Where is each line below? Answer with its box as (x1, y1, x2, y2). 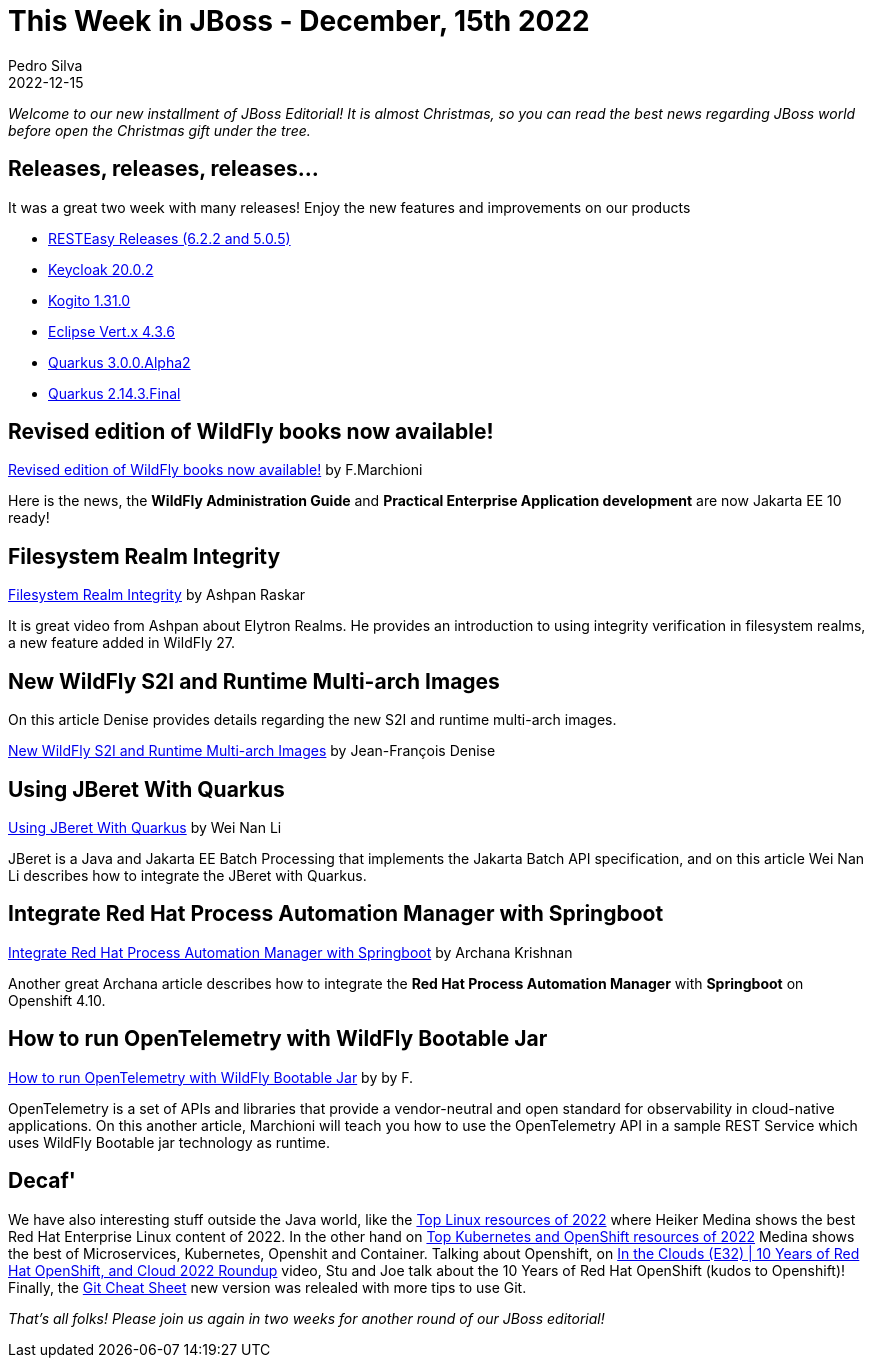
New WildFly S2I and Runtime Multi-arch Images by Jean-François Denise (8, 742, 496, 760)
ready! (8, 509, 50, 527)
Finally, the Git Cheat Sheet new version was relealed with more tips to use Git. (8, 1278, 527, 1296)
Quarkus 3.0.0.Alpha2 (48, 353, 191, 371)
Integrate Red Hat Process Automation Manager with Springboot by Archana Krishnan (8, 943, 573, 961)
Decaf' (8, 1168, 76, 1194)
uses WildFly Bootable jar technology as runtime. (8, 1133, 330, 1151)
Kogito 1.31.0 (48, 291, 131, 309)
